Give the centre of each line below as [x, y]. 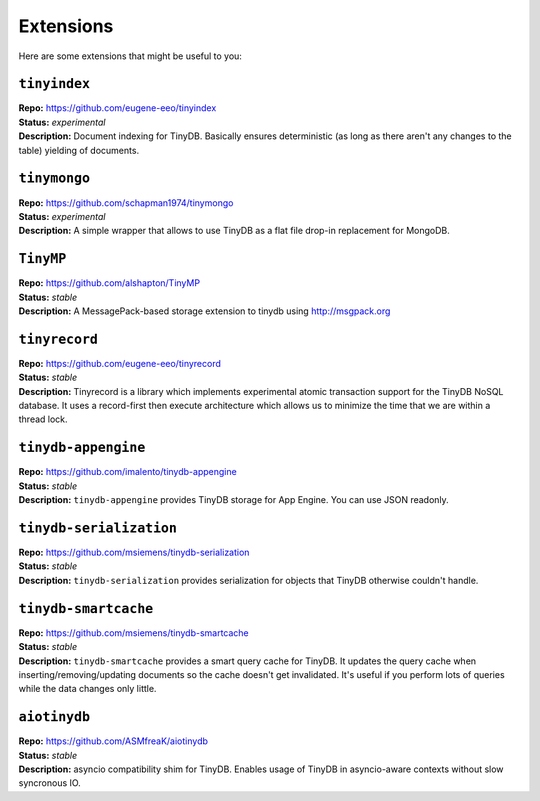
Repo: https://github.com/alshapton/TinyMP [109, 283]
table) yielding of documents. [79, 150]
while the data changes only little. [87, 689]
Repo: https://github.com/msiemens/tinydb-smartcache [133, 632]
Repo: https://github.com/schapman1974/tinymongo [126, 202]
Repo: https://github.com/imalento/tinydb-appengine [127, 472]
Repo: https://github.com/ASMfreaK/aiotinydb [113, 741]
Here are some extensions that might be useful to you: [130, 56]
